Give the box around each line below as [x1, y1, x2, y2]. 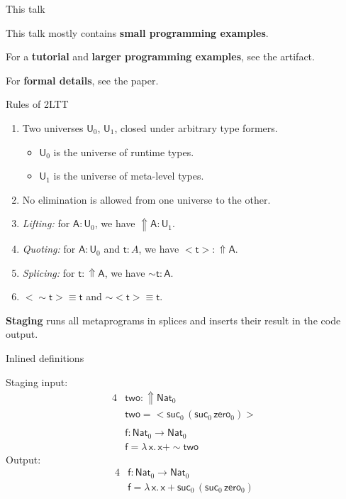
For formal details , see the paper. [6, 72, 159, 87]
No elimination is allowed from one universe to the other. [22, 192, 271, 207]
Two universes [22, 120, 84, 135]
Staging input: [6, 374, 68, 389]
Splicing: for [22, 265, 75, 280]
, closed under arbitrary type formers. [114, 120, 278, 135]
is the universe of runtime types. [53, 144, 194, 159]
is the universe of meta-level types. [53, 168, 204, 183]
